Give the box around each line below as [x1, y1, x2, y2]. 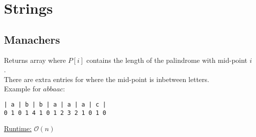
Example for [4, 83, 41, 94]
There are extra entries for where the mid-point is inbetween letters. [4, 74, 209, 84]
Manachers [4, 31, 60, 47]
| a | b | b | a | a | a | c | [4, 101, 106, 108]
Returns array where [4, 55, 66, 65]
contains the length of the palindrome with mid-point [86, 55, 248, 65]
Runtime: [4, 123, 32, 134]
